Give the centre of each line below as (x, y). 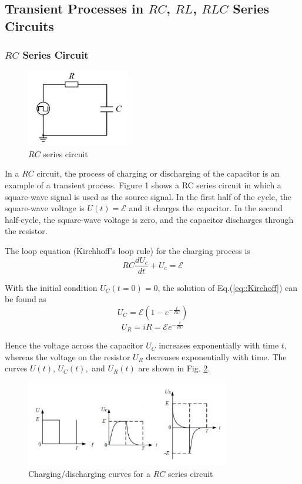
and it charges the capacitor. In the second (206, 208)
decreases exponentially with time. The (216, 356)
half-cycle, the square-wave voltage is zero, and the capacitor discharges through (149, 219)
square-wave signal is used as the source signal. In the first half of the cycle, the (148, 196)
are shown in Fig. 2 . (174, 368)
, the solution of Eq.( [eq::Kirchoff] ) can (228, 287)
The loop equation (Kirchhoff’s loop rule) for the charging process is (127, 250)
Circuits (29, 26)
